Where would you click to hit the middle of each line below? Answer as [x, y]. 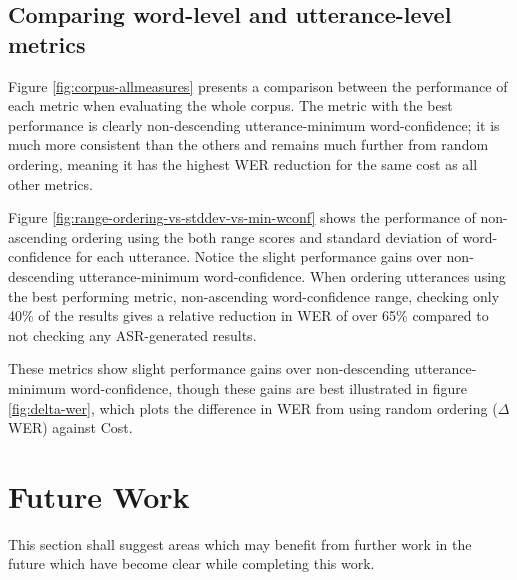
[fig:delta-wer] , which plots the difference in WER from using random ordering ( [253, 407]
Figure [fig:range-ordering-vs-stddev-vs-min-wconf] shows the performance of [242, 217]
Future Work [99, 495]
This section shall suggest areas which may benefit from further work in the [240, 543]
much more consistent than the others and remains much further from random [248, 144]
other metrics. [50, 183]
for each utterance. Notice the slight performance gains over [258, 256]
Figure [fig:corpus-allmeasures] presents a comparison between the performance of [258, 85]
